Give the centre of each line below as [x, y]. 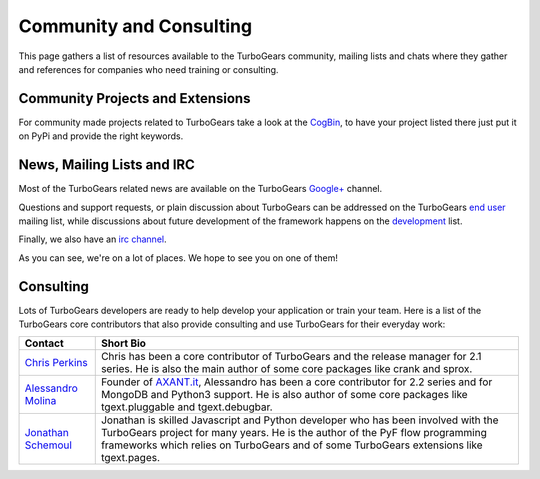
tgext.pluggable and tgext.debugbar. [187, 407]
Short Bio [123, 343]
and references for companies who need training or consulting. [148, 69]
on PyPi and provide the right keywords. [101, 136]
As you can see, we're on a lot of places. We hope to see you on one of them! [178, 257]
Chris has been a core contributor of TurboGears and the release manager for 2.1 [291, 357]
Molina [40, 401]
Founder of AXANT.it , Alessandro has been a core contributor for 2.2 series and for [296, 382]
